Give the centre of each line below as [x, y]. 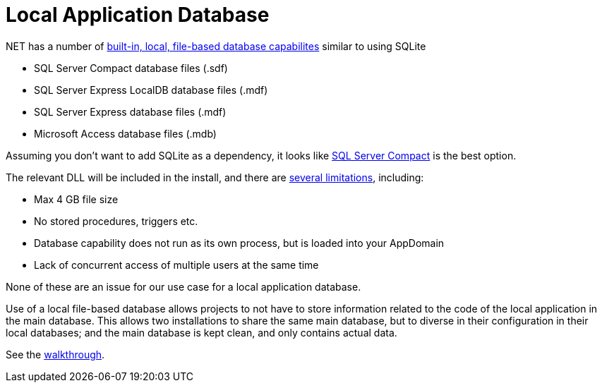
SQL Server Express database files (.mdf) [130, 111]
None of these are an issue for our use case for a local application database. [183, 286]
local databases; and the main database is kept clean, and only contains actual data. [201, 332]
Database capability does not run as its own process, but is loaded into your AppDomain [239, 243]
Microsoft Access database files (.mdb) [125, 133]
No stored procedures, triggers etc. [116, 221]
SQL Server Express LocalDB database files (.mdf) [151, 90]
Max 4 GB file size [76, 199]
